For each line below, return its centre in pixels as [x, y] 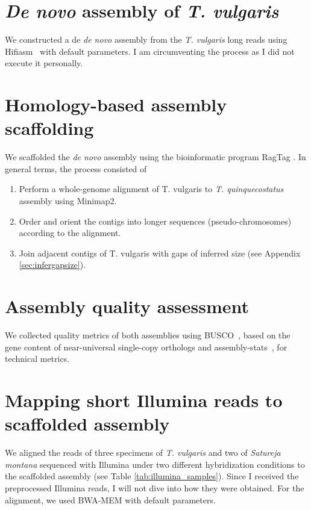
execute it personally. [44, 63]
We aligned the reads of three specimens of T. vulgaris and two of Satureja [143, 452]
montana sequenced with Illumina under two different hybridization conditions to [155, 464]
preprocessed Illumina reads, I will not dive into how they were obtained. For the [155, 487]
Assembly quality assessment [127, 306]
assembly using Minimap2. [68, 201]
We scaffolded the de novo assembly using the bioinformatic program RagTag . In [155, 157]
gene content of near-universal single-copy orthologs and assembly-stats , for [146, 347]
